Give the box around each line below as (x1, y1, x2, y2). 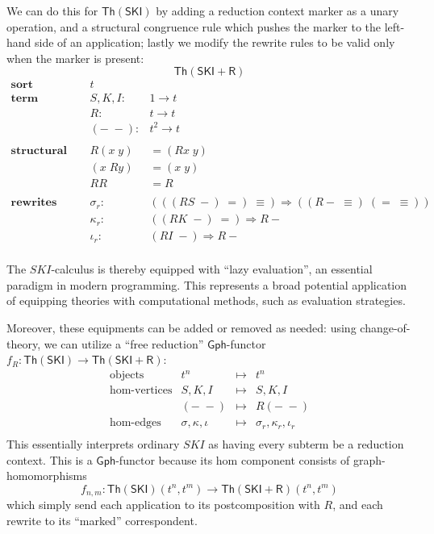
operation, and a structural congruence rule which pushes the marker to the (6, 18, 382, 35)
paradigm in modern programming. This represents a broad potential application (6, 276, 407, 293)
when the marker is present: (6, 49, 144, 66)
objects (109, 369, 144, 382)
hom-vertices (109, 385, 173, 397)
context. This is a (6, 451, 93, 468)
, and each (332, 496, 383, 513)
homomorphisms (6, 467, 87, 484)
